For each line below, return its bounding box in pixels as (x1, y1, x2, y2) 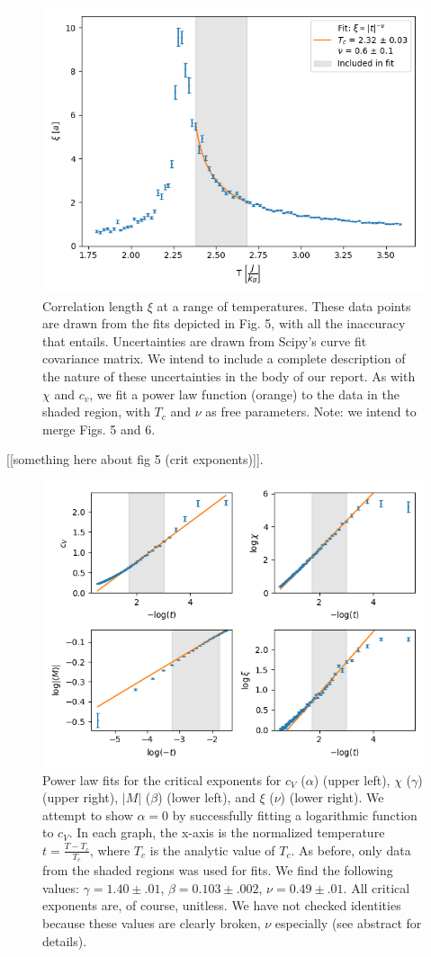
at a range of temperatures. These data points (157, 296, 411, 315)
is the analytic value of (149, 840, 275, 859)
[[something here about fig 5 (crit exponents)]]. (6, 450, 264, 469)
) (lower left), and (157, 788, 256, 807)
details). (42, 931, 87, 950)
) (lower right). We (280, 788, 384, 807)
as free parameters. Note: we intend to (205, 402, 417, 421)
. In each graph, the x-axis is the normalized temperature (68, 823, 385, 842)
